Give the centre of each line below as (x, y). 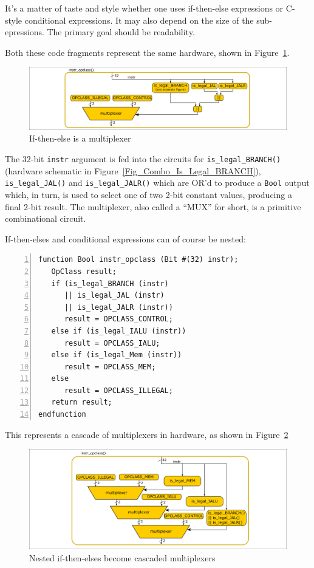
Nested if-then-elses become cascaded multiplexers (122, 557)
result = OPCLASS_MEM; (110, 367)
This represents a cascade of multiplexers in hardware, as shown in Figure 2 (147, 434)
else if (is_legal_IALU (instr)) (119, 331)
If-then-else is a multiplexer (80, 138)
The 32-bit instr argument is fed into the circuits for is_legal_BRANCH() (143, 159)
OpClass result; (84, 271)
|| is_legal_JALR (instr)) (118, 307)
